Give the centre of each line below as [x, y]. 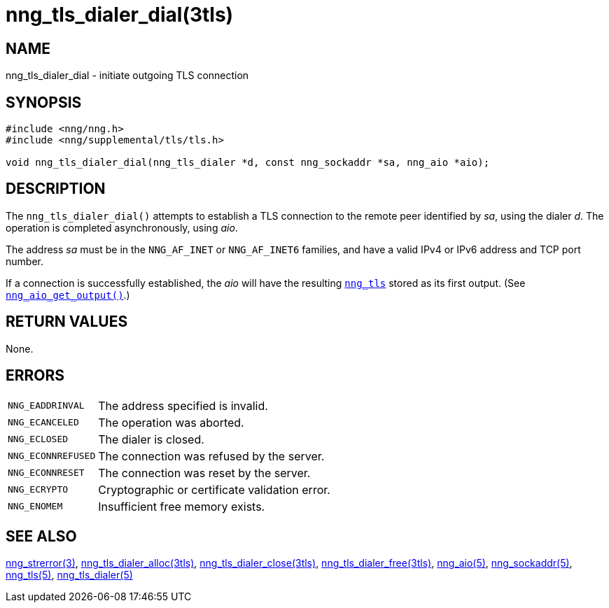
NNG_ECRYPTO [38, 490]
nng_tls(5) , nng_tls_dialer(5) [69, 575]
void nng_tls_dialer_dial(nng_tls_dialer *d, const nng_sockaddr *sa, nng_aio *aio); [248, 163]
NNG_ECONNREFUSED [52, 456]
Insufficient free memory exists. [182, 506]
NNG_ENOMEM [35, 507]
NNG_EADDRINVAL [46, 406]
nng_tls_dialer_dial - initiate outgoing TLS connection [127, 76]
